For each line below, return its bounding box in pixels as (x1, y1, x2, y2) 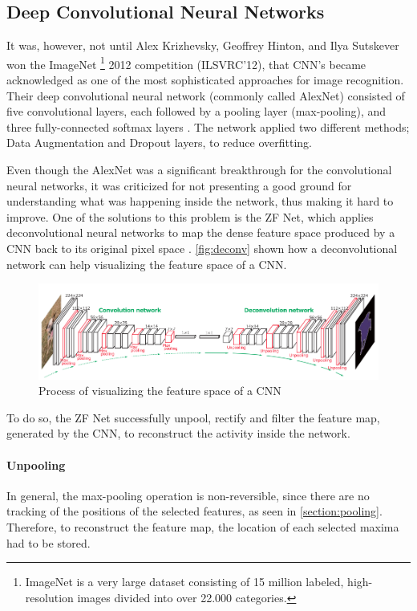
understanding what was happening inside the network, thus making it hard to (6, 193, 394, 210)
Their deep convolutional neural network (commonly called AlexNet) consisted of (6, 87, 405, 104)
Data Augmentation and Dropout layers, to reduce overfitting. (6, 134, 312, 151)
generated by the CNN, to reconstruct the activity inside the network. (6, 425, 350, 442)
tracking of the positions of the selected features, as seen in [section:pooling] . (6, 503, 383, 519)
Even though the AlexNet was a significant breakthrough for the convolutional (6, 161, 392, 178)
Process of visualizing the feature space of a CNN (38, 382, 281, 399)
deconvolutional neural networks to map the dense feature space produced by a (6, 224, 395, 241)
